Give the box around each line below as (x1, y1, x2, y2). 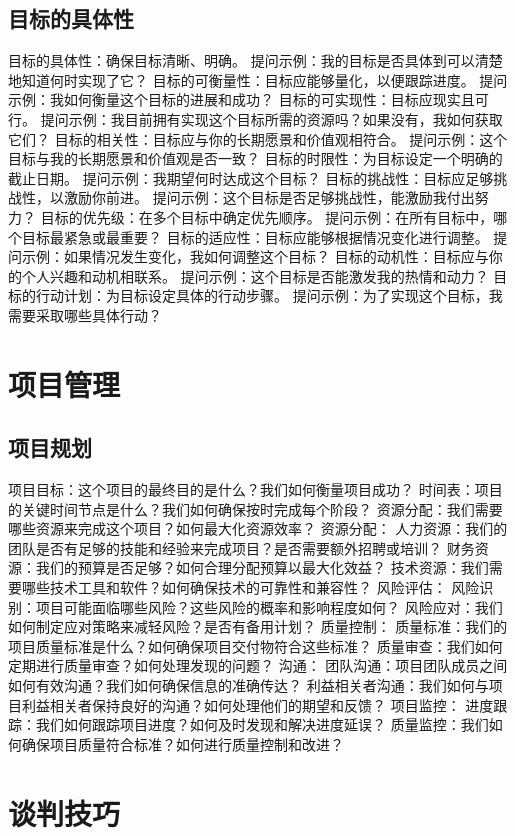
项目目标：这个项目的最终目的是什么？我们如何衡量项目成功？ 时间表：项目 (8, 479, 503, 500)
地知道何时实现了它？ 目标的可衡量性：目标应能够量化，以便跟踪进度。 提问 (8, 69, 508, 90)
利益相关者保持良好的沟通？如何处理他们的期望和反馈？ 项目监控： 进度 (21, 694, 494, 715)
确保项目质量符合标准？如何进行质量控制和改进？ (21, 733, 344, 754)
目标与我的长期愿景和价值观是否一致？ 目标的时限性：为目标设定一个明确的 (8, 148, 503, 169)
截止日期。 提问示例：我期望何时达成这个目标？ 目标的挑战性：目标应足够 (8, 167, 494, 188)
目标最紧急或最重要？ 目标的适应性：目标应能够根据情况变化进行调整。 (21, 226, 489, 247)
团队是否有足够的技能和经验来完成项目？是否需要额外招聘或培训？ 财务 (8, 537, 475, 558)
